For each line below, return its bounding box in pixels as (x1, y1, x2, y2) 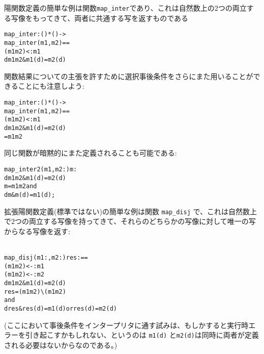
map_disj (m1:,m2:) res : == (4, 254, 88, 261)
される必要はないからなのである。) (4, 339, 118, 350)
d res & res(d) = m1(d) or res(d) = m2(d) (4, 305, 117, 312)
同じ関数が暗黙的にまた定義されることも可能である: (4, 147, 177, 158)
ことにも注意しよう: (18, 81, 84, 91)
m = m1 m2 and (4, 183, 37, 190)
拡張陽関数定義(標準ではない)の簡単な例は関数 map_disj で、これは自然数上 (4, 206, 257, 216)
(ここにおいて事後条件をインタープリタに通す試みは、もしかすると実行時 (4, 319, 249, 330)
